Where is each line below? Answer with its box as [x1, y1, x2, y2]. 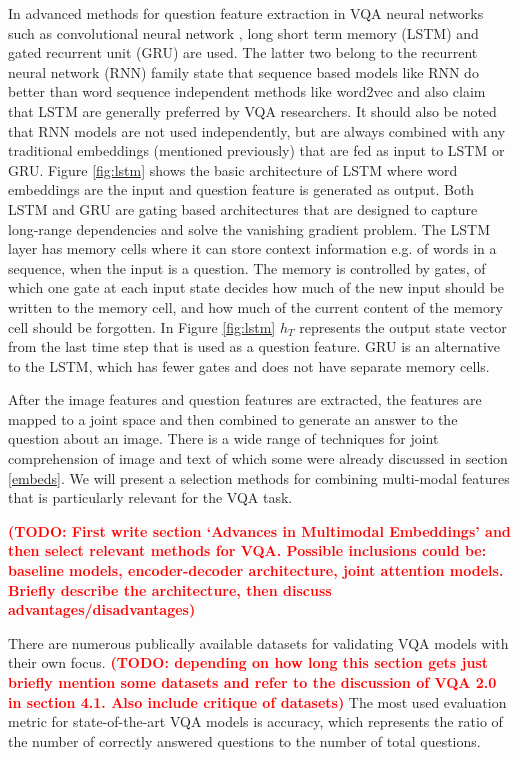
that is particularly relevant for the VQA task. [8, 487, 293, 508]
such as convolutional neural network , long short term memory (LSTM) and [8, 22, 479, 43]
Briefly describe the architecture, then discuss [8, 579, 332, 600]
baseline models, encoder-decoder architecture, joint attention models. [8, 560, 504, 581]
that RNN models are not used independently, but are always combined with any [8, 120, 506, 141]
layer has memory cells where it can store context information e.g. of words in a [8, 238, 497, 259]
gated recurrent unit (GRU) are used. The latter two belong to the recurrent [8, 42, 478, 63]
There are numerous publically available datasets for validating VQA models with [8, 632, 509, 653]
